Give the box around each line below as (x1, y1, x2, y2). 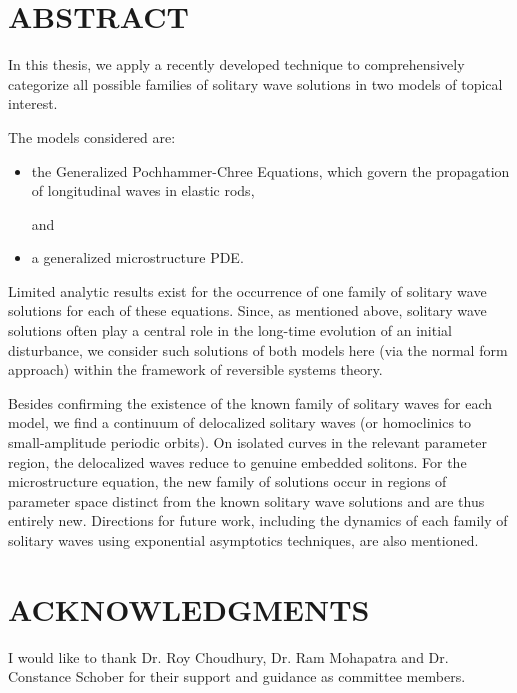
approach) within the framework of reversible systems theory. (8, 359, 383, 380)
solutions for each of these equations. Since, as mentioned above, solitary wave (8, 300, 487, 321)
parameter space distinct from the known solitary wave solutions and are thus (8, 490, 485, 511)
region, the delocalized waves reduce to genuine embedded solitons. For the (8, 451, 467, 472)
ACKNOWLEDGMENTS (8, 588, 370, 629)
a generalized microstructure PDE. (31, 247, 244, 268)
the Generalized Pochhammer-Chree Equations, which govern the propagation (31, 160, 510, 181)
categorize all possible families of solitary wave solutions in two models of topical (8, 73, 503, 94)
